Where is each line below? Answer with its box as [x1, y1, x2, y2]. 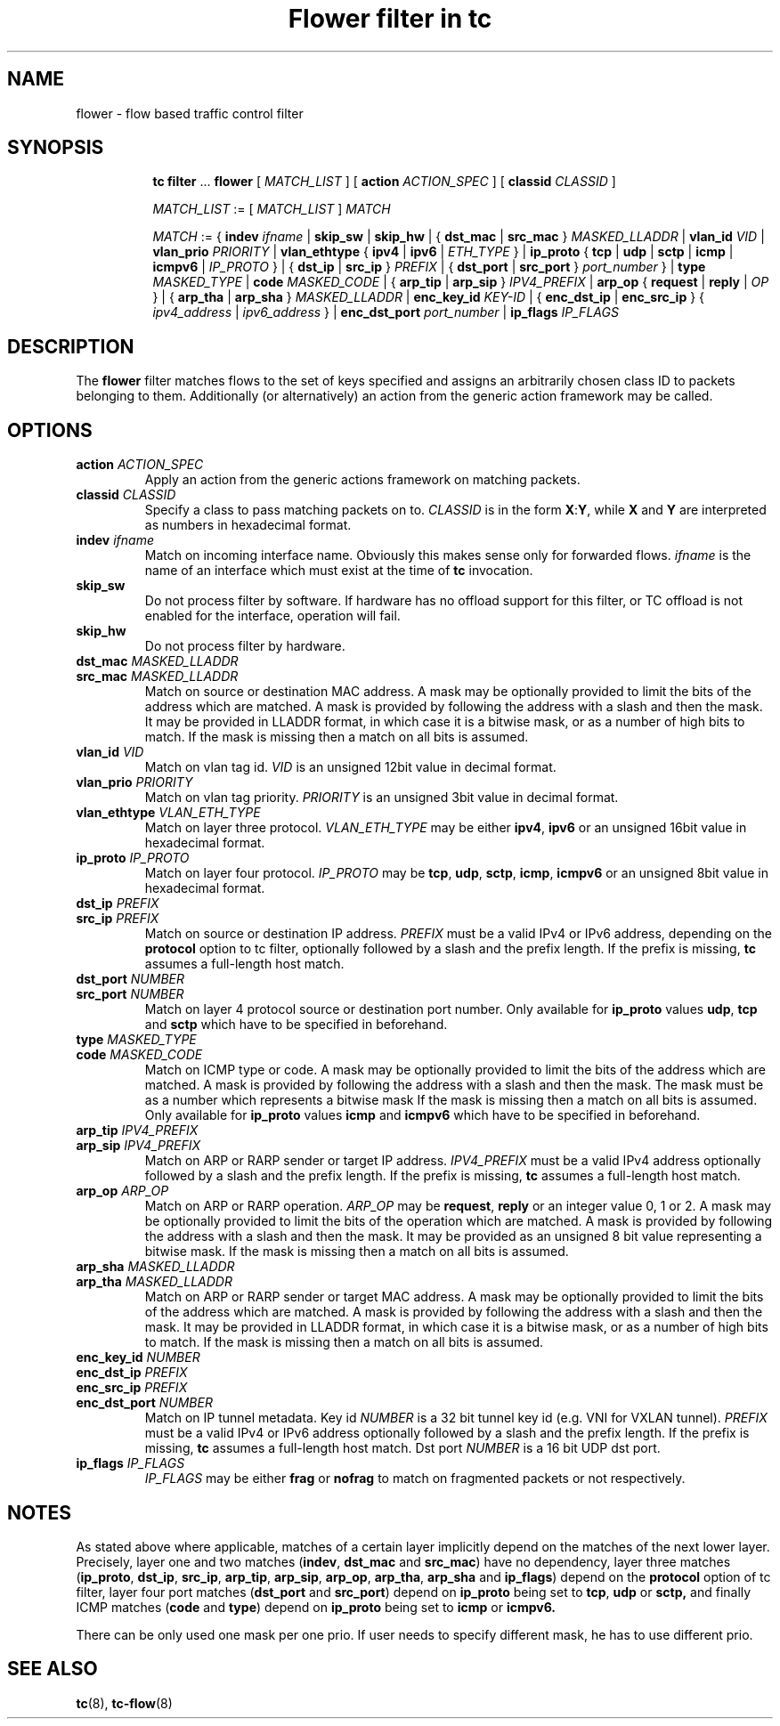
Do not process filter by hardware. [144, 638, 345, 654]
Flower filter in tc [288, 4, 492, 34]
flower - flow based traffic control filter [76, 105, 304, 121]
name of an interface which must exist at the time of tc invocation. [144, 563, 533, 579]
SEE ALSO [7, 1657, 98, 1681]
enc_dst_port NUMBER [76, 1395, 213, 1411]
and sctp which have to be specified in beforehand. [144, 1017, 448, 1033]
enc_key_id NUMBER [76, 1349, 200, 1365]
